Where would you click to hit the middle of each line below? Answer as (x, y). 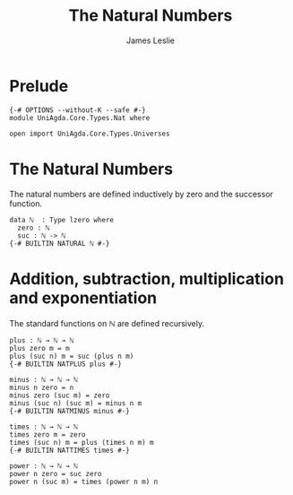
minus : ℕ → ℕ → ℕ (43, 379)
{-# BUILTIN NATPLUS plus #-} (66, 364)
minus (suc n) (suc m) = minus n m (76, 403)
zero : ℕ (34, 228)
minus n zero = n (42, 387)
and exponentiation (83, 298)
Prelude (39, 86)
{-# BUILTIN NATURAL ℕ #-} (60, 243)
